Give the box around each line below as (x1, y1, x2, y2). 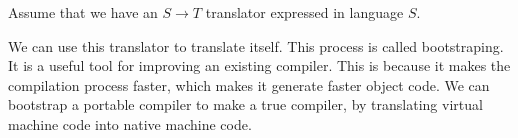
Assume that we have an (8, 2, 158, 22)
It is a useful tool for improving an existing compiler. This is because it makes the (8, 55, 511, 76)
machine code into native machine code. (8, 113, 252, 134)
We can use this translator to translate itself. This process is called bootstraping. (8, 35, 504, 56)
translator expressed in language (205, 2, 404, 22)
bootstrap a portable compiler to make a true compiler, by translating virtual (8, 94, 483, 115)
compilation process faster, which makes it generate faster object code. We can (8, 74, 490, 95)
